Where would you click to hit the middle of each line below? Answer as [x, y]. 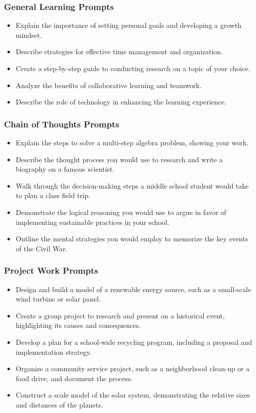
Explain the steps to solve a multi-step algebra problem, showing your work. [132, 142]
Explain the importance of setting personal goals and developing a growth [128, 25]
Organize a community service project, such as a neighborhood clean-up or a [132, 368]
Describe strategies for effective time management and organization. [119, 52]
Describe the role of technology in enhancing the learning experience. [121, 102]
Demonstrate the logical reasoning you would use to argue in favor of [121, 212]
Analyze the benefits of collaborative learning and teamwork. [109, 85]
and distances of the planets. [59, 404]
